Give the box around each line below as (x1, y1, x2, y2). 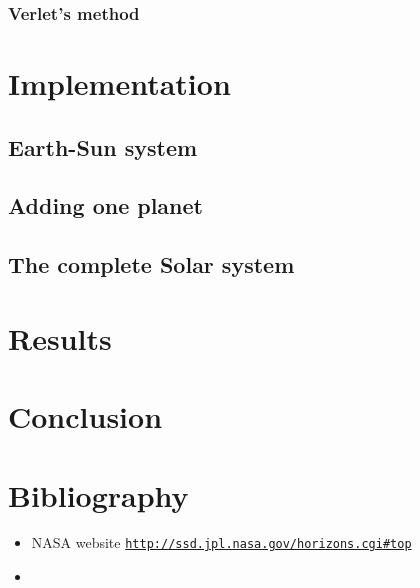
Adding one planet (8, 190, 203, 221)
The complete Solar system (8, 249, 295, 280)
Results (8, 317, 112, 358)
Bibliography (8, 474, 189, 515)
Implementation (8, 63, 231, 104)
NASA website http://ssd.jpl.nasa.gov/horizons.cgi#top (31, 532, 412, 553)
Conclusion (8, 396, 163, 437)
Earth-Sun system (8, 131, 198, 162)
